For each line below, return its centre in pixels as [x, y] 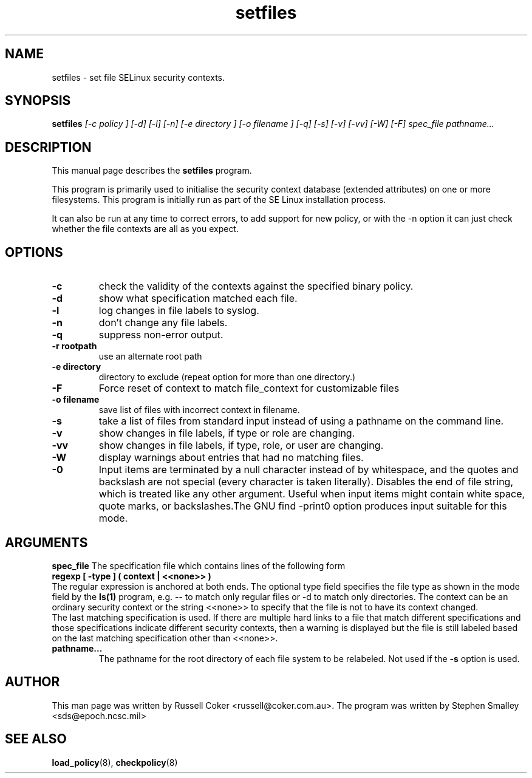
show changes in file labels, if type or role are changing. [227, 433]
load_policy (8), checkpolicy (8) [115, 762]
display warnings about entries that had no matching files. [231, 458]
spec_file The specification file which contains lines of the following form [199, 565]
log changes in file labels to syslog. [179, 311]
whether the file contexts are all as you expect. [145, 229]
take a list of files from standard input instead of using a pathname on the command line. [301, 421]
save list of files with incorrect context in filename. [199, 410]
